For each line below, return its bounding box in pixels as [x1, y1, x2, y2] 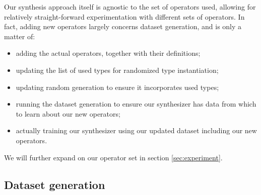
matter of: [4, 31, 35, 41]
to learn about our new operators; [16, 108, 120, 119]
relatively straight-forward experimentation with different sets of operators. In [4, 11, 245, 22]
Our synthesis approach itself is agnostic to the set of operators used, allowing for [4, 2, 256, 12]
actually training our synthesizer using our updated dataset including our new [16, 125, 257, 136]
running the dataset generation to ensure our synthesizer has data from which [16, 99, 256, 109]
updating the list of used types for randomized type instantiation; [16, 64, 219, 75]
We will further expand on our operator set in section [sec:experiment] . [4, 152, 223, 162]
